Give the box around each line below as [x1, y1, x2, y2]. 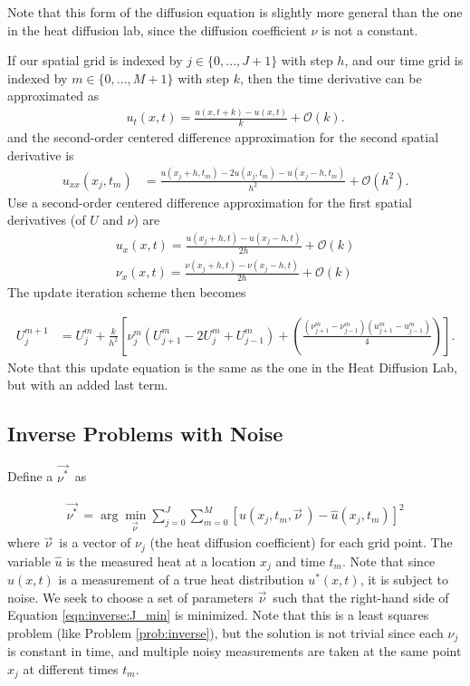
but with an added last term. [7, 375, 168, 394]
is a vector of [59, 533, 131, 552]
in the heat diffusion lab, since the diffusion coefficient [7, 20, 307, 39]
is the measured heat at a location [66, 551, 256, 570]
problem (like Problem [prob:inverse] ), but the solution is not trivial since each [7, 623, 444, 642]
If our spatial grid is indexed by [7, 51, 183, 70]
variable [7, 551, 51, 570]
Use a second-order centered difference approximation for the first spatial [7, 192, 413, 211]
